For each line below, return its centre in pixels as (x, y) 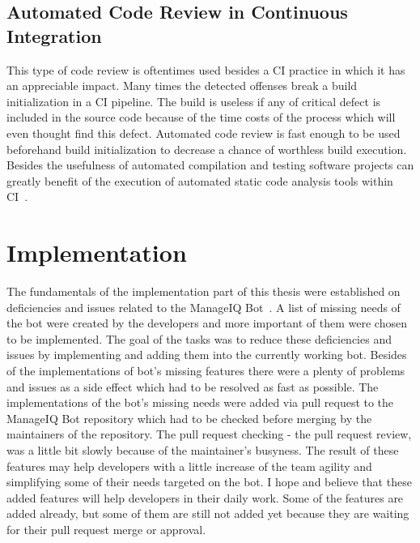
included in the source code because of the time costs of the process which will (201, 117)
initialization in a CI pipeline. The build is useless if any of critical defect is (194, 101)
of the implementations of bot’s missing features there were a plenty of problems (206, 371)
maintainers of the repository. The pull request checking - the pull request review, (209, 434)
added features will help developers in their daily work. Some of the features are (205, 497)
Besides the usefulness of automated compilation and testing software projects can (210, 165)
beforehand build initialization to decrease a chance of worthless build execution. (207, 149)
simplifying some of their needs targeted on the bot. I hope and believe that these (209, 482)
